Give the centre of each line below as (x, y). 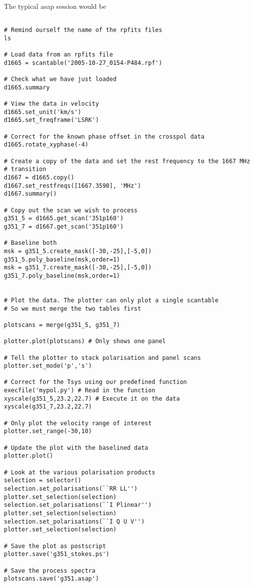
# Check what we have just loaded (60, 79)
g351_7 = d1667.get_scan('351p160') (64, 227)
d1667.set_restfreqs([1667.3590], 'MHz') (73, 186)
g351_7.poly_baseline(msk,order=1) (62, 276)
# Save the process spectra (50, 571)
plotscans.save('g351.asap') (52, 579)
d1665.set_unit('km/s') (43, 112)
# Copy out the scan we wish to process (71, 210)
